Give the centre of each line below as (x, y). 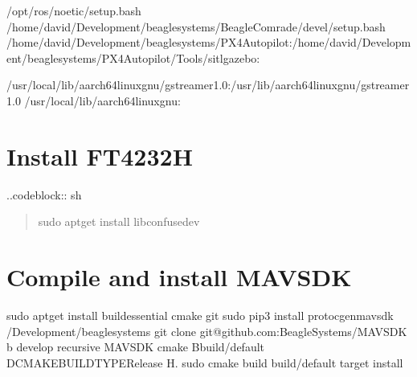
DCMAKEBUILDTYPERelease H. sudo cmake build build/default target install (205, 362)
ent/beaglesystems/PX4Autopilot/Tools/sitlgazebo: (133, 57)
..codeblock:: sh (44, 194)
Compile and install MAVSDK (179, 277)
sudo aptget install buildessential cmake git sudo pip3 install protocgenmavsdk (200, 315)
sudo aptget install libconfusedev (119, 221)
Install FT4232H (100, 156)
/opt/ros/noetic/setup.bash (74, 10)
